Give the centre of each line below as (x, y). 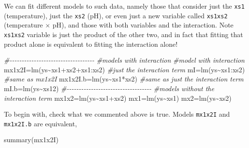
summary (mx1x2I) (31, 140)
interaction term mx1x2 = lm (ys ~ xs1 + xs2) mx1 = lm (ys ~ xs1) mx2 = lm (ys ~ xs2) (118, 98)
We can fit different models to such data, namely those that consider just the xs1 (124, 6)
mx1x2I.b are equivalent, (41, 123)
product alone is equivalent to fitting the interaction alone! (91, 44)
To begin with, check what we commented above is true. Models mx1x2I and (117, 114)
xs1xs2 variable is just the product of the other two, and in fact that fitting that (124, 34)
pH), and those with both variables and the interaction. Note (143, 25)
